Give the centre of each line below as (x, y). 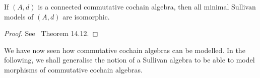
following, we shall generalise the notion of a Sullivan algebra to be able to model (129, 60)
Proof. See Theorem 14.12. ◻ (51, 33)
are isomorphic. (86, 16)
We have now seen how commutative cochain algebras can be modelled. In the (125, 50)
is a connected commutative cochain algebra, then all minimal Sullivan (147, 6)
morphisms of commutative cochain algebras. (73, 69)
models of (19, 16)
